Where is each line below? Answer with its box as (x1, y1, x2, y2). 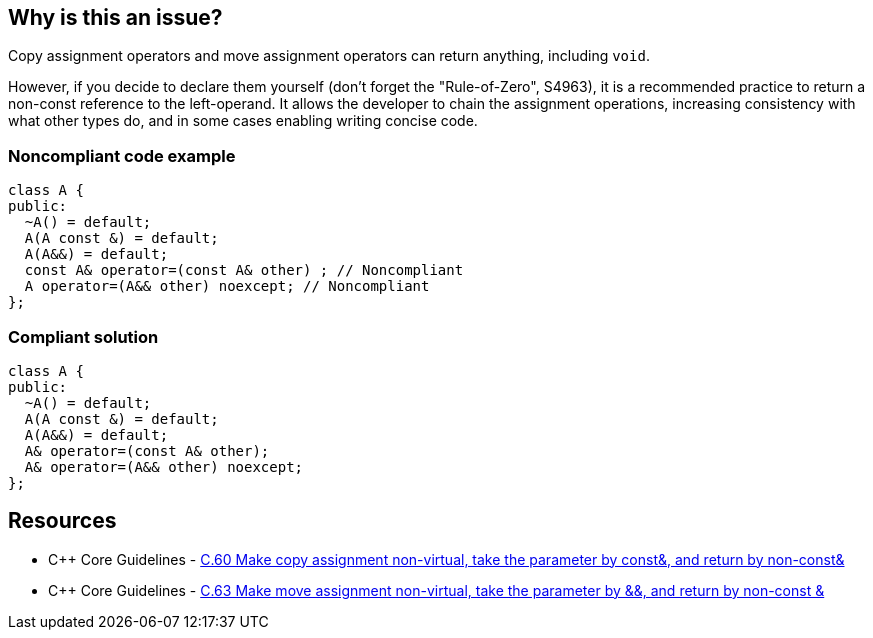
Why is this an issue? (8, 5, 223, 30)
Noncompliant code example (8, 145, 236, 166)
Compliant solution (8, 326, 159, 347)
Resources (8, 508, 117, 534)
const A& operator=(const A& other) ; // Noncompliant (24, 262, 464, 279)
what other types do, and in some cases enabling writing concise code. (8, 112, 478, 130)
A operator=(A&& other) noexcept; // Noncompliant (24, 278, 430, 295)
